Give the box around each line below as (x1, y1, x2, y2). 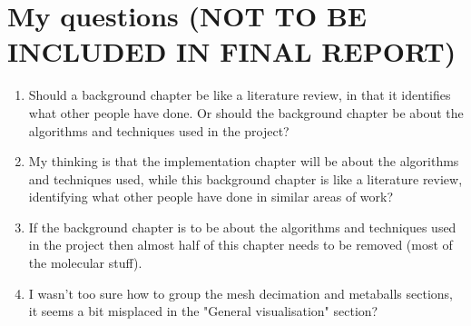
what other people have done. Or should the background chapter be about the (28, 103, 464, 122)
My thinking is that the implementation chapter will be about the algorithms (28, 152, 459, 171)
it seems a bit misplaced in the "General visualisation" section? (28, 301, 378, 321)
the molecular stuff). (28, 253, 142, 272)
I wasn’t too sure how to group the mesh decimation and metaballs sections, (28, 283, 453, 302)
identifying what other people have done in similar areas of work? (28, 187, 394, 206)
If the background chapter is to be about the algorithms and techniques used (28, 217, 456, 236)
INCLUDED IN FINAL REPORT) (7, 33, 456, 70)
